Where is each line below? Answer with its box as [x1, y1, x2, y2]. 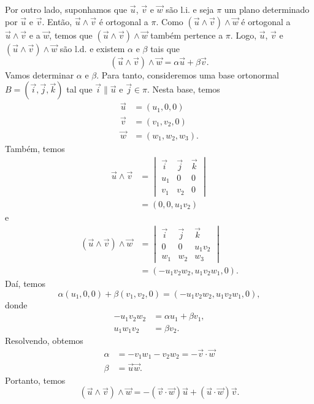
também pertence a [150, 28, 223, 41]
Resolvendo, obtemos [5, 334, 83, 347]
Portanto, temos [5, 373, 66, 386]
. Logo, [230, 28, 257, 41]
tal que [66, 83, 93, 96]
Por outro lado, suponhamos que [5, 3, 128, 15]
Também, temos [5, 142, 65, 154]
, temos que [49, 28, 93, 41]
